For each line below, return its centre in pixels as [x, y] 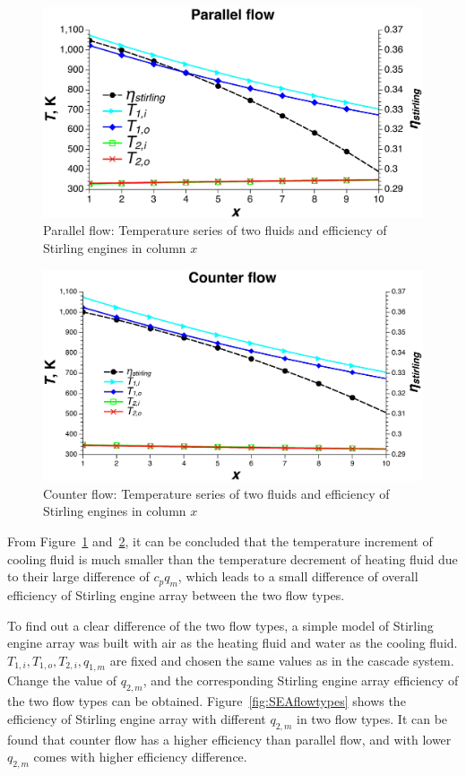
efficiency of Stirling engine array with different [137, 718]
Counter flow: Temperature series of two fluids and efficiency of [216, 493]
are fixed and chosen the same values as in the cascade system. [282, 660]
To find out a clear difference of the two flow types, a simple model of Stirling [220, 625]
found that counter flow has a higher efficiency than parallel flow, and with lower [229, 739]
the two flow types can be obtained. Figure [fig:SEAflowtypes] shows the [207, 701]
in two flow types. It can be [372, 718]
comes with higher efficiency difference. [140, 757]
